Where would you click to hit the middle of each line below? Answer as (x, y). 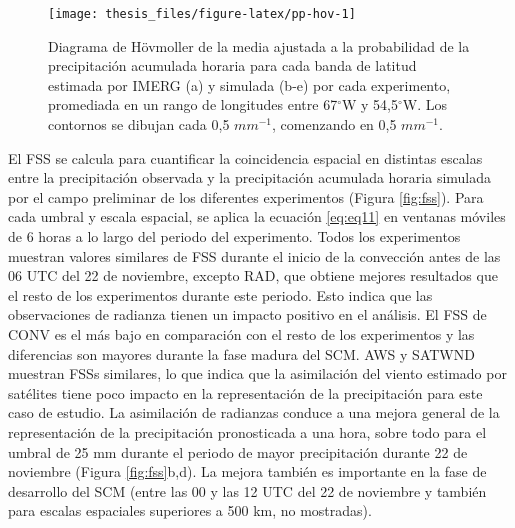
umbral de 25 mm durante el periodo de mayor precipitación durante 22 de (238, 451)
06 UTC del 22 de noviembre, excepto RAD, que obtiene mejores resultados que (253, 275)
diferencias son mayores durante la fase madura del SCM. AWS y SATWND (241, 353)
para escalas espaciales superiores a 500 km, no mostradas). (190, 510)
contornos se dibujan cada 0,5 (139, 124)
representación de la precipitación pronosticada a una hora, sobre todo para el (247, 431)
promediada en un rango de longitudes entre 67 (193, 104)
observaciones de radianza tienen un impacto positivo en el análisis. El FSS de (247, 314)
